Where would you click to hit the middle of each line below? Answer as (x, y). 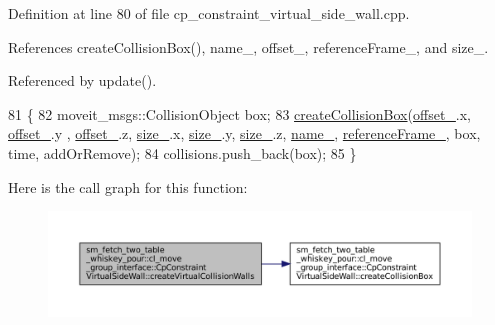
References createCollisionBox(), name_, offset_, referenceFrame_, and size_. (248, 46)
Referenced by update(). (82, 80)
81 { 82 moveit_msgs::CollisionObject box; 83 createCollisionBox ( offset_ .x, (240, 113)
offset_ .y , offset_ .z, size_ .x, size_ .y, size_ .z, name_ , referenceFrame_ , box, (244, 133)
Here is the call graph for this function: (128, 186)
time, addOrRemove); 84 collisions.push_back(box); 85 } (182, 152)
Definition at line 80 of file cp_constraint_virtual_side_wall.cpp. (209, 13)
